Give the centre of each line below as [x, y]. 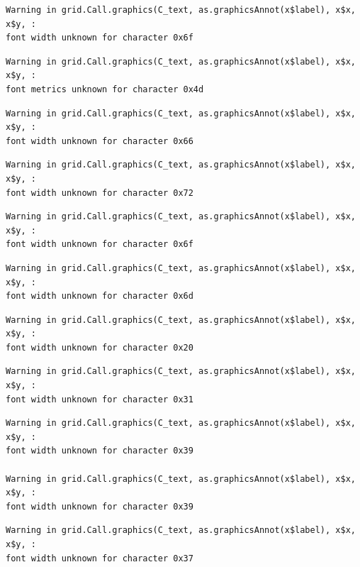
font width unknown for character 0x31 [100, 399]
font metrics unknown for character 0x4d [105, 89]
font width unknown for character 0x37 [100, 558]
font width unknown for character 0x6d [100, 296]
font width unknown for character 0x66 [100, 141]
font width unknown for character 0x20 [100, 347]
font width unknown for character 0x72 [100, 193]
